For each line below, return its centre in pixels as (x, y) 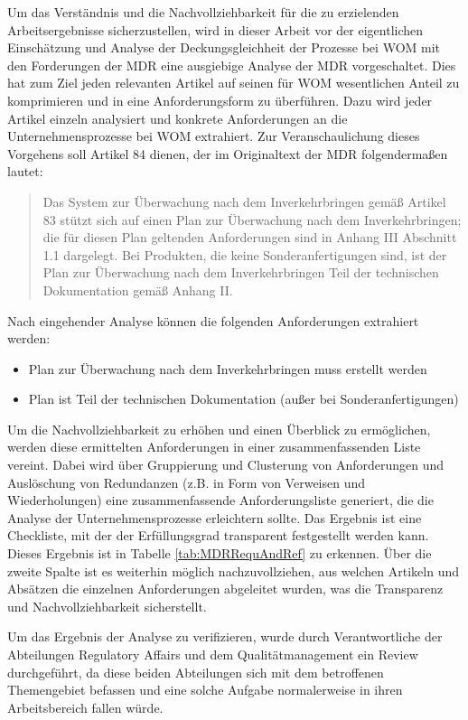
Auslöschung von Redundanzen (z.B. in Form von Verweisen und (187, 482)
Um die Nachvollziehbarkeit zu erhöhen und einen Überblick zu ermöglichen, (219, 429)
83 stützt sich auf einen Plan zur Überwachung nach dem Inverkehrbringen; (252, 219)
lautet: (25, 171)
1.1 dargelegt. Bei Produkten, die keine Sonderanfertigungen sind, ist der (245, 254)
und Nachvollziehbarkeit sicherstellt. (107, 606)
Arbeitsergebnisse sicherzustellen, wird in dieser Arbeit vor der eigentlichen (215, 29)
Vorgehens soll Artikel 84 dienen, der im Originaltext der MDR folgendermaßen (228, 153)
